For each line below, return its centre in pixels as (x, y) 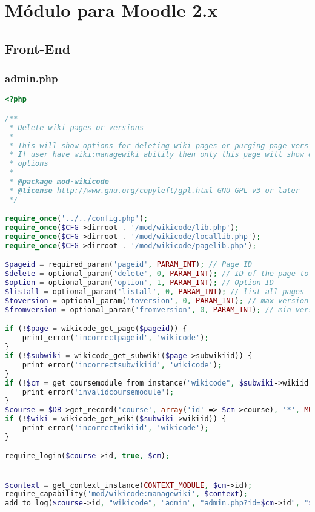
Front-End (38, 48)
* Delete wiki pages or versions (77, 127)
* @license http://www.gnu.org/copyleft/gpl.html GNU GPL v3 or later (154, 190)
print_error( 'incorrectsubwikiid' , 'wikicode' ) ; (122, 365)
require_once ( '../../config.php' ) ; (77, 219)
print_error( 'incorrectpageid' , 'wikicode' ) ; (115, 338)
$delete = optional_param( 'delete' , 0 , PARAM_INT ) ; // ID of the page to (157, 274)
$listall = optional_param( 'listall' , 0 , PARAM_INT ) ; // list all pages (155, 292)
